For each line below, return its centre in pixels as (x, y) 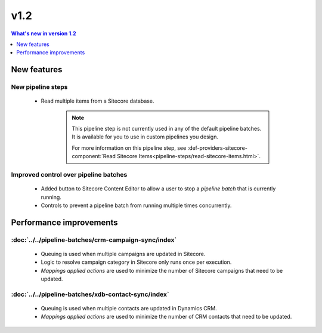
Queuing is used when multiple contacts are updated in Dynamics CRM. (129, 309)
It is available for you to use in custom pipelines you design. (145, 137)
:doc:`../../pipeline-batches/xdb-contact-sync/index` (90, 294)
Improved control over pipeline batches (69, 175)
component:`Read (94, 156)
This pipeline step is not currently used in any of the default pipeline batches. (167, 129)
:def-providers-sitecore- (217, 148)
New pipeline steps (39, 87)
